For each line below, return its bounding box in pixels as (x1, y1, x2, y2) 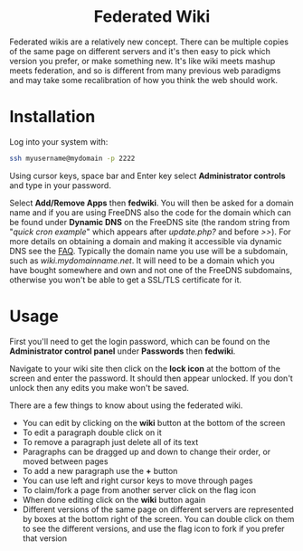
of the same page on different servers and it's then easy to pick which (9, 45, 271, 56)
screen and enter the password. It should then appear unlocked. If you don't (9, 373, 294, 384)
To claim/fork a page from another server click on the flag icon (22, 484, 256, 495)
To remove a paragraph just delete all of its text (22, 436, 199, 447)
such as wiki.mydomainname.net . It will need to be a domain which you (9, 255, 276, 266)
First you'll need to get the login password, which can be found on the (9, 336, 270, 347)
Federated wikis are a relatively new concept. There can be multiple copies (9, 36, 289, 47)
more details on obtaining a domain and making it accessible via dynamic (9, 235, 282, 246)
